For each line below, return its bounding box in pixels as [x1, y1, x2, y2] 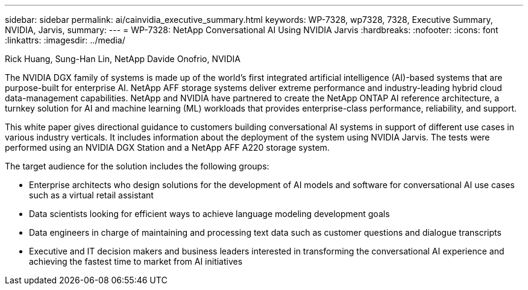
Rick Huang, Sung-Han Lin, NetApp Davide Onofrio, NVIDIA [5, 54, 240, 64]
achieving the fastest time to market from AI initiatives [29, 256, 243, 266]
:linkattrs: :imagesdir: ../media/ [5, 35, 125, 45]
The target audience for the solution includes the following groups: [5, 161, 269, 171]
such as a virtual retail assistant [29, 190, 154, 200]
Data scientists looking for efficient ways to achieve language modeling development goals [29, 209, 390, 219]
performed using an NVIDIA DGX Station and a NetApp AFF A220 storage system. [5, 142, 330, 153]
